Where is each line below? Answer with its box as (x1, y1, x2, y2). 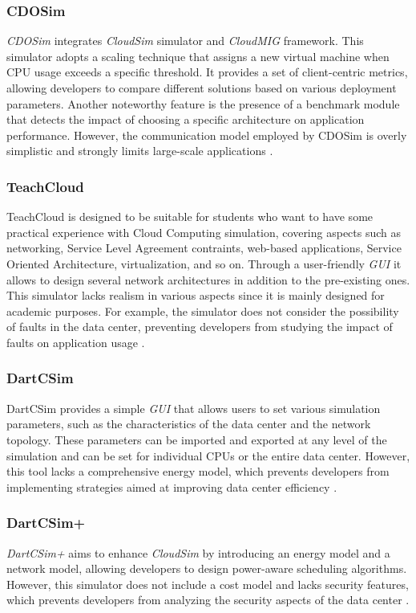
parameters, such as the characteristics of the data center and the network (6, 415, 371, 432)
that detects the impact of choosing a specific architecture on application (6, 111, 365, 128)
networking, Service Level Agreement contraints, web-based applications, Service (6, 239, 402, 256)
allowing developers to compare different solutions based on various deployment (6, 80, 397, 96)
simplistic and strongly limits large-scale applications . (6, 142, 273, 159)
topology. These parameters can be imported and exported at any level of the (6, 431, 387, 447)
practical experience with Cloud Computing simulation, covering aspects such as (6, 223, 402, 240)
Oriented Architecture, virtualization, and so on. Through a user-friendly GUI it (6, 255, 402, 272)
